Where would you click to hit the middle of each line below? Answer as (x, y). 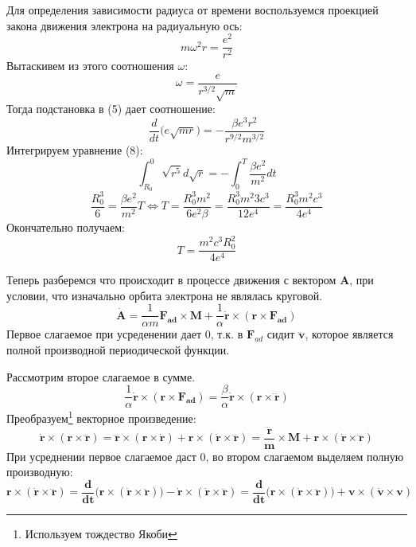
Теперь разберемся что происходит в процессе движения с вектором (171, 280)
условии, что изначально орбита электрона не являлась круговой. (165, 295)
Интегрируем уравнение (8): (75, 150)
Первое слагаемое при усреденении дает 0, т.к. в (125, 334)
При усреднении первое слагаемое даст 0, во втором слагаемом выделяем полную (205, 456)
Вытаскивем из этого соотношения (90, 66)
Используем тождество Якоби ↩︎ (101, 534)
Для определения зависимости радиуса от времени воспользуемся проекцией (192, 10)
